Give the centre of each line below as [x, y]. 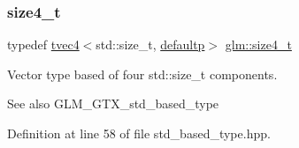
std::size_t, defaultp [150, 44]
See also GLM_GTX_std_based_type [113, 104]
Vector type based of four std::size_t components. [142, 74]
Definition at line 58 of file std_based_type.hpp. [139, 133]
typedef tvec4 [43, 44]
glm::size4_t [258, 44]
